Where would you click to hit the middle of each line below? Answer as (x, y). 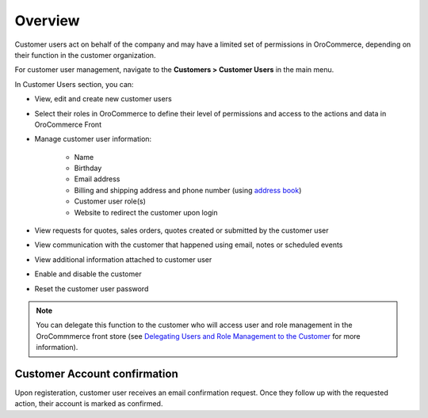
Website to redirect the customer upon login (146, 212)
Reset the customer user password (92, 288)
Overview (47, 21)
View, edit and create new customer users (103, 99)
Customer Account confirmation (96, 373)
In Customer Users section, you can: (74, 84)
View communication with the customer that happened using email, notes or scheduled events (189, 245)
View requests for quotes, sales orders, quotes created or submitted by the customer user (182, 230)
